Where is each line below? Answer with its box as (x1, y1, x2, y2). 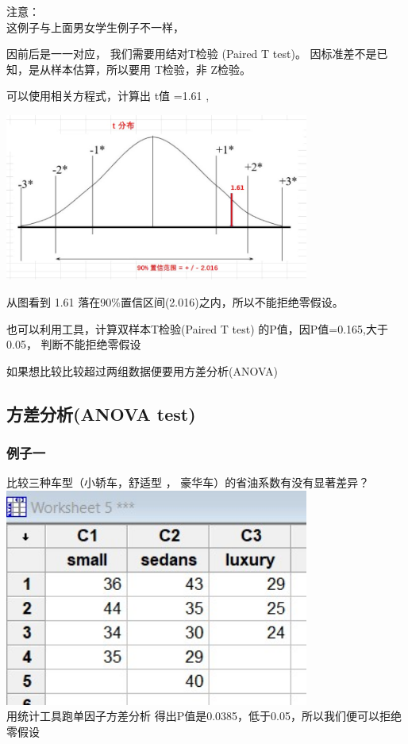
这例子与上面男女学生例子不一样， (6, 18, 184, 35)
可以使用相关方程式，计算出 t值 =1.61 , (6, 87, 210, 104)
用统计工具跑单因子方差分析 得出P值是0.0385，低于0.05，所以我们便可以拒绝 (6, 707, 402, 724)
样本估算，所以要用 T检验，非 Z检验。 (50, 60, 251, 77)
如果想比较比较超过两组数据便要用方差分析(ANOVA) (6, 362, 278, 379)
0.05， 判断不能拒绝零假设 (6, 336, 141, 353)
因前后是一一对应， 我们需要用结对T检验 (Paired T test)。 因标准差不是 (6, 45, 377, 62)
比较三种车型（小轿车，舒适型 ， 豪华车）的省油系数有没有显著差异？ (6, 474, 370, 491)
